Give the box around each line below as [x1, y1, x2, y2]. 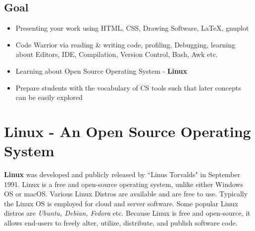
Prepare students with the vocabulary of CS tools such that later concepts [15, 82, 241, 92]
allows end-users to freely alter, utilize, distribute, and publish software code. [4, 218, 238, 228]
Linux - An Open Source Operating [4, 121, 251, 141]
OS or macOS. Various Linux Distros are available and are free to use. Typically [4, 188, 248, 199]
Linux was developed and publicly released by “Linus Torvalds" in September [4, 169, 241, 180]
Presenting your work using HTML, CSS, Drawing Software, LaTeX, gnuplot [15, 23, 249, 33]
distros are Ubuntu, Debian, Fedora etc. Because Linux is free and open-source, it [4, 208, 251, 218]
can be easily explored [15, 92, 83, 102]
